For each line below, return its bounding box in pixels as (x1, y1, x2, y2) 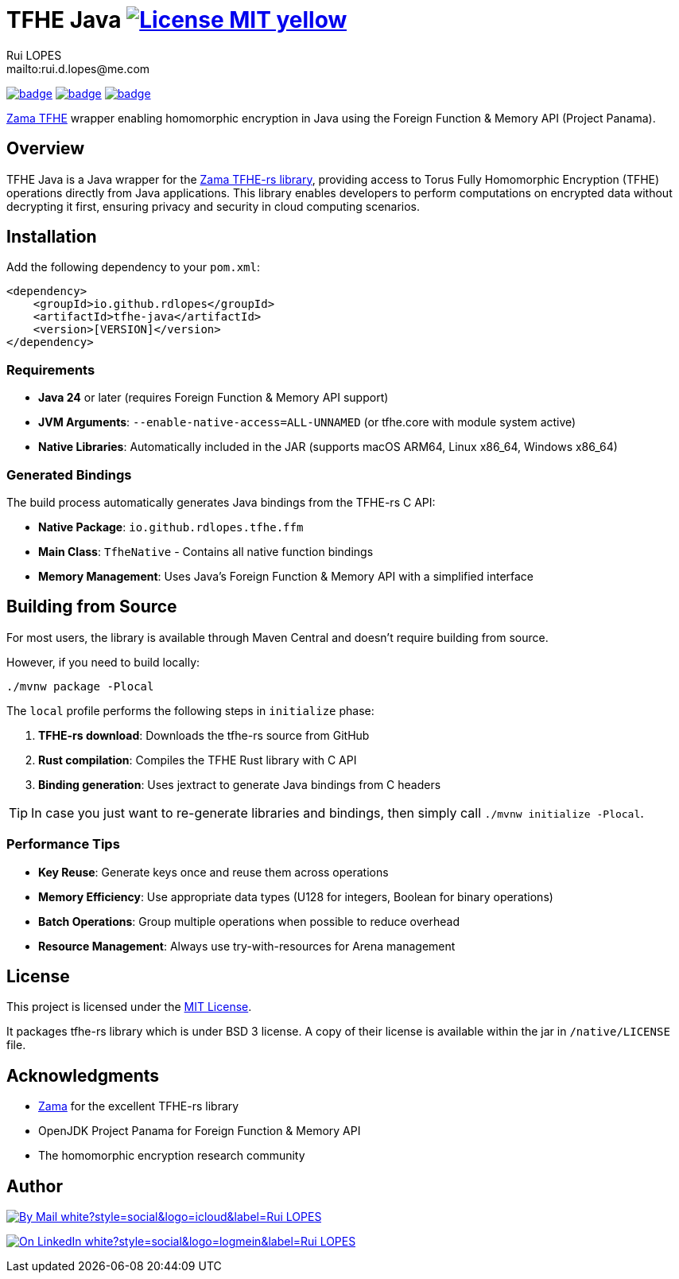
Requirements (6, 361, 95, 378)
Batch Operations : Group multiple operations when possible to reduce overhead (38, 914, 460, 928)
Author (6, 1176, 63, 1196)
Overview (6, 138, 85, 159)
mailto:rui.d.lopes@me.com (6, 61, 150, 76)
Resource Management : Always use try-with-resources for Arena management (38, 939, 456, 953)
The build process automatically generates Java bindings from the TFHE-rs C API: (6, 495, 436, 509)
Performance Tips (6, 836, 120, 853)
